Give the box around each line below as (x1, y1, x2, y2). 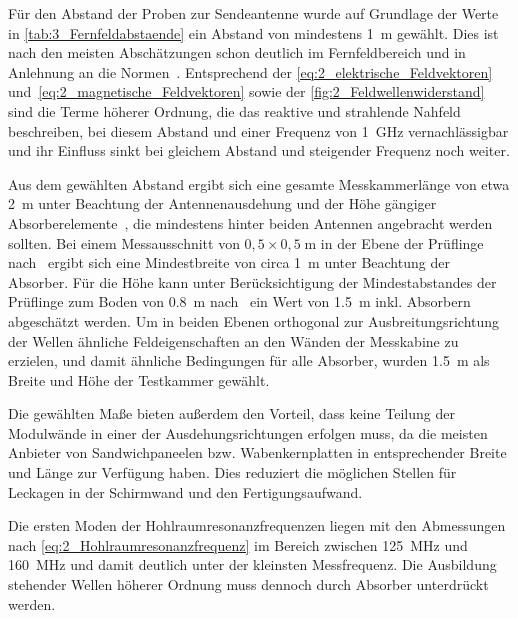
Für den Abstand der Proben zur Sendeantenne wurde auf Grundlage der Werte (8, 3, 499, 23)
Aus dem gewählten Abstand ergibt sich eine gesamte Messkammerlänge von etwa (8, 173, 510, 194)
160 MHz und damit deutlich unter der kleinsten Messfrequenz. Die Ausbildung (8, 554, 497, 575)
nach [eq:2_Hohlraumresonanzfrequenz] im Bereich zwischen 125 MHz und (8, 534, 468, 555)
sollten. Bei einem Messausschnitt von (8, 232, 240, 253)
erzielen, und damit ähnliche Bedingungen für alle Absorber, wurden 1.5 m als (8, 350, 490, 371)
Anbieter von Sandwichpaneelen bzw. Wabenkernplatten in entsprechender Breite (8, 442, 507, 463)
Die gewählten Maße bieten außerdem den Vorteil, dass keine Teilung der (8, 403, 455, 424)
